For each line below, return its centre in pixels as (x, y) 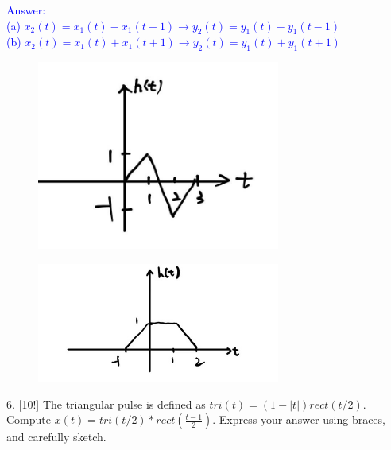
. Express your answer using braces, (299, 419)
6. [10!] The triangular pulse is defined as (106, 403)
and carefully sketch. (56, 437)
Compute (29, 419)
